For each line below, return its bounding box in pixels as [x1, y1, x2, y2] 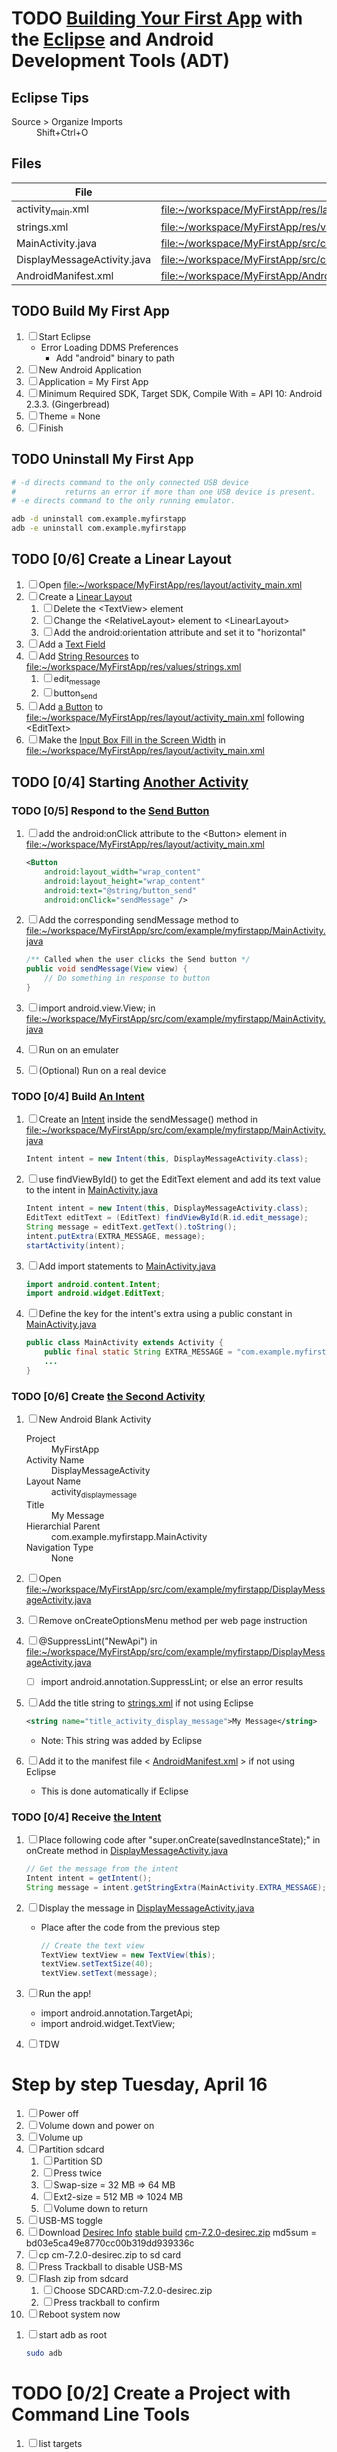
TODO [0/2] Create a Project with [11, 2382, 291, 2405]
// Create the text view [40, 1940, 145, 1951]
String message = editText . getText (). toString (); [25, 1222, 238, 1232]
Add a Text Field [38, 638, 106, 650]
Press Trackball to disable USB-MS [38, 2261, 183, 2273]
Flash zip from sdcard [38, 2273, 129, 2285]
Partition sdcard [38, 2143, 105, 2156]
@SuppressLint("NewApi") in [38, 1635, 158, 1647]
